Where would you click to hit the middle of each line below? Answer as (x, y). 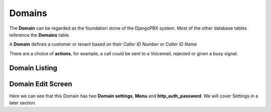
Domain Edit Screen (41, 84)
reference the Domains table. (40, 35)
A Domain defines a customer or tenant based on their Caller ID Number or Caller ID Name (103, 44)
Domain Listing (33, 68)
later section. (23, 103)
